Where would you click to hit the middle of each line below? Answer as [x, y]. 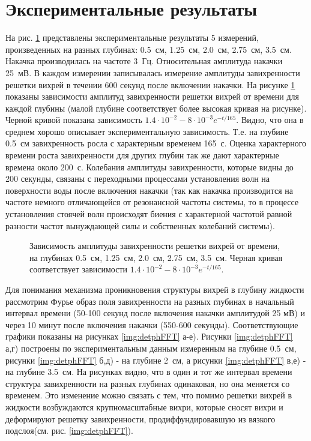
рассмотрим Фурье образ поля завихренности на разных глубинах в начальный [150, 301]
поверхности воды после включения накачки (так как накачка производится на [149, 190]
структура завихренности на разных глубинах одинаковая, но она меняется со [148, 383]
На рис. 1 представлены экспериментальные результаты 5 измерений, [132, 37]
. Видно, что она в [270, 120]
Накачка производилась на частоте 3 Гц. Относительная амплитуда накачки [144, 61]
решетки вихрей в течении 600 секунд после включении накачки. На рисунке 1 [150, 84]
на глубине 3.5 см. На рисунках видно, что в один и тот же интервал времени [149, 372]
